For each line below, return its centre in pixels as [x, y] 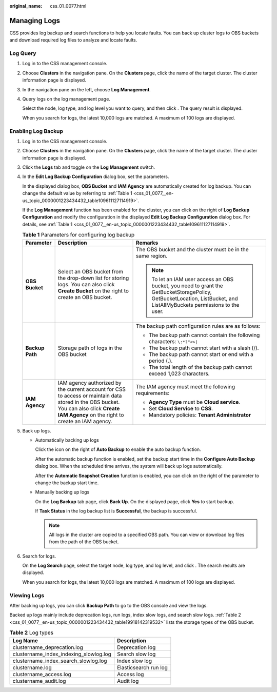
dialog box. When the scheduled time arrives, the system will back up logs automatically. [129, 466]
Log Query [23, 53]
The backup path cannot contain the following [204, 335]
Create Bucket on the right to [93, 291]
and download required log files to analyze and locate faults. [73, 40]
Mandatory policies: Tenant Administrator [200, 414]
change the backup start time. [67, 483]
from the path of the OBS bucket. [84, 542]
